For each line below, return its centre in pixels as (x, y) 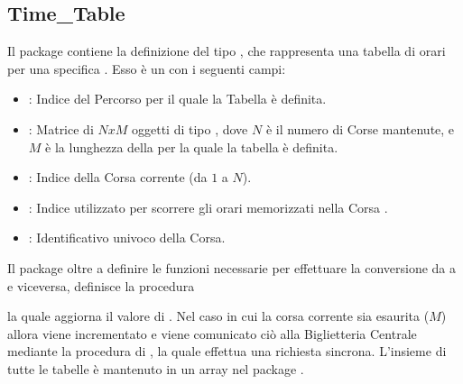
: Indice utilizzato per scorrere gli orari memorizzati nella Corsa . (208, 207)
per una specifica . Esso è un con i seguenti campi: (147, 68)
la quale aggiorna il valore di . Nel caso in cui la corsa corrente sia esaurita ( (218, 316)
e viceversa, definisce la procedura (101, 285)
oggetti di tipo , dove (190, 128)
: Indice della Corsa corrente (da (118, 177)
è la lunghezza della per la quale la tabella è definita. (192, 146)
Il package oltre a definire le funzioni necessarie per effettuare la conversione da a (232, 267)
